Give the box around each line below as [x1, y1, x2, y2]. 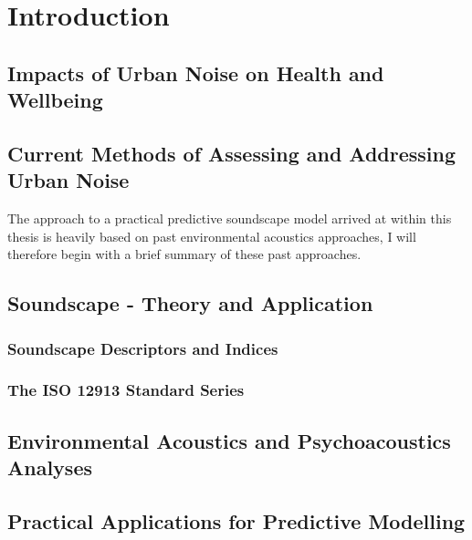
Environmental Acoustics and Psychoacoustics [7, 426, 451, 454]
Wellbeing [7, 86, 103, 114]
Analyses [7, 453, 92, 482]
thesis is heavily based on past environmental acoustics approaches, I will [7, 226, 416, 245]
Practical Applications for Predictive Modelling [7, 506, 466, 535]
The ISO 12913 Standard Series [7, 379, 245, 401]
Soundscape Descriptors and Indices [7, 337, 278, 359]
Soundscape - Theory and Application [7, 289, 373, 317]
